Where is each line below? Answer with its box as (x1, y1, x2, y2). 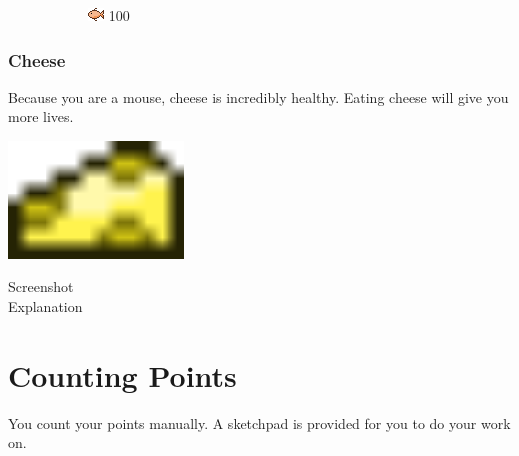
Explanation (8, 295, 83, 316)
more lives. (8, 106, 74, 127)
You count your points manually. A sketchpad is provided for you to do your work (8, 412, 511, 433)
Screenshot (8, 276, 74, 297)
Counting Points (8, 354, 237, 395)
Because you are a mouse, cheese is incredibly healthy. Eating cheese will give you (8, 86, 509, 107)
